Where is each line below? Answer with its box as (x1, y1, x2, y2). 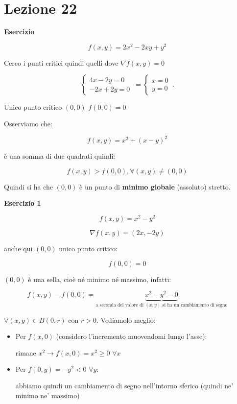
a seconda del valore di (95, 303, 144, 308)
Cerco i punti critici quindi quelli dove (4, 57, 118, 68)
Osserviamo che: (4, 118, 52, 128)
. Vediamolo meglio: (96, 314, 156, 325)
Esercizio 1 (4, 198, 41, 208)
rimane (15, 347, 36, 357)
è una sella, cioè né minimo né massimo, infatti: (28, 274, 171, 284)
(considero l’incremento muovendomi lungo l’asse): (56, 331, 207, 341)
